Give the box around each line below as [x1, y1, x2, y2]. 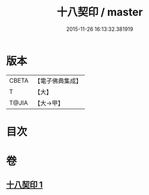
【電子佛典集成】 [34, 77, 82, 85]
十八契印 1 [6, 180, 43, 190]
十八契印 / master [56, 5, 143, 19]
